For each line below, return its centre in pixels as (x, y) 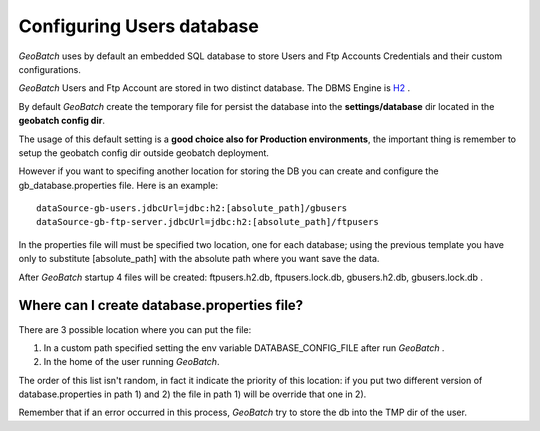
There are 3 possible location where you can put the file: (135, 329)
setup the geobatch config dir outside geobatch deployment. (144, 152)
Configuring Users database (138, 26)
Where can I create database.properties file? (161, 305)
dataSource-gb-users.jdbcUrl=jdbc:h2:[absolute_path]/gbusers (192, 208)
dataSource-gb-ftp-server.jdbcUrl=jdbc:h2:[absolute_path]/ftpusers (207, 222)
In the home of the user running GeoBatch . (131, 362)
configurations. (50, 69)
